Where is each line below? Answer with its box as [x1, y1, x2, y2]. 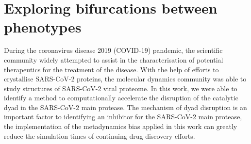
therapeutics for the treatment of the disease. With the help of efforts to [4, 64, 219, 74]
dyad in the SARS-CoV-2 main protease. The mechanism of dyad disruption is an [4, 102, 247, 112]
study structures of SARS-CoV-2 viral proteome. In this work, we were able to [4, 83, 237, 93]
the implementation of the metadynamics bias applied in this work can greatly [4, 121, 237, 131]
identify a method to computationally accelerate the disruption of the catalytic [4, 93, 238, 103]
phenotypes [4, 17, 82, 37]
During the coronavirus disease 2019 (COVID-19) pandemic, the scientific [4, 45, 223, 55]
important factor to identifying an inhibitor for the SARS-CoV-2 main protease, [4, 112, 242, 122]
